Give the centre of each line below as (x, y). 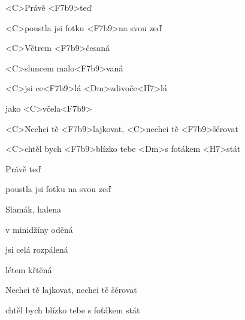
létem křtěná (29, 269)
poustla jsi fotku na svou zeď (58, 189)
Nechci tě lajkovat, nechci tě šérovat (71, 290)
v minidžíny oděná (39, 229)
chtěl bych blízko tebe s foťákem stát (73, 309)
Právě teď (23, 168)
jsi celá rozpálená (37, 249)
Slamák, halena (33, 209)
